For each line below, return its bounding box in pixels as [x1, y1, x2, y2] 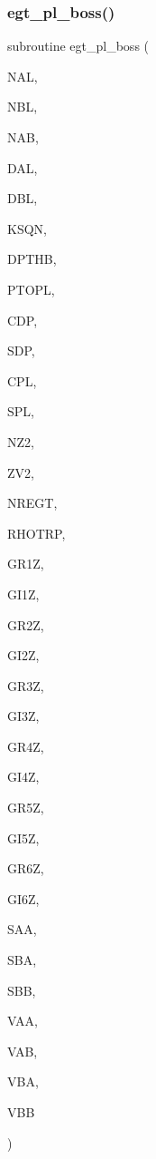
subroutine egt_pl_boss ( [7, 36, 150, 55]
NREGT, [7, 493, 58, 512]
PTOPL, [7, 279, 55, 298]
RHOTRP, [7, 523, 66, 542]
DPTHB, [7, 249, 57, 268]
